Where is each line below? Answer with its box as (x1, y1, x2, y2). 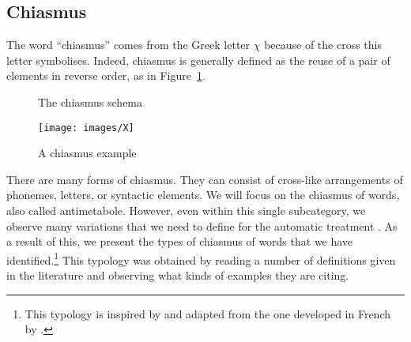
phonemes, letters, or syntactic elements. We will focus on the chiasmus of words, (6, 186, 400, 203)
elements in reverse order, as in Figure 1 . (6, 67, 205, 84)
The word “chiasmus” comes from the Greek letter (6, 36, 251, 53)
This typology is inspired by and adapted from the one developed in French (25, 305, 390, 321)
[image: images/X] (38, 122, 134, 133)
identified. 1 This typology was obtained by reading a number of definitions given (6, 249, 396, 268)
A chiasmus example (38, 145, 137, 161)
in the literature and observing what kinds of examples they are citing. (6, 267, 349, 284)
